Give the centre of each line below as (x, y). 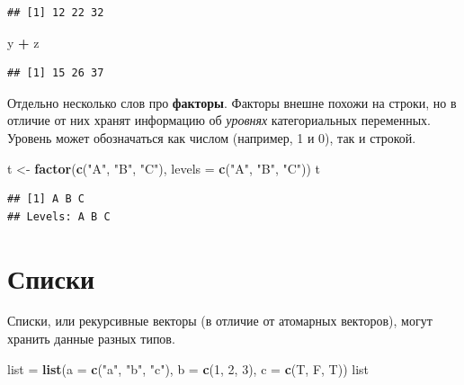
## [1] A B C (46, 199)
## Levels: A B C (59, 216)
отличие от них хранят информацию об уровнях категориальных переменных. (219, 120)
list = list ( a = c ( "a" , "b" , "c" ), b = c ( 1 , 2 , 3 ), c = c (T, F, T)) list (188, 368)
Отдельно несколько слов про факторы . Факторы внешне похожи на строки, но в (232, 102)
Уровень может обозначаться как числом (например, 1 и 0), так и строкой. (212, 137)
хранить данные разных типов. (91, 339)
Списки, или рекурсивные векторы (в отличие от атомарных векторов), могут (220, 321)
